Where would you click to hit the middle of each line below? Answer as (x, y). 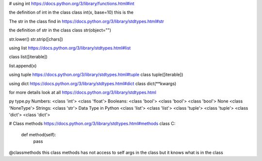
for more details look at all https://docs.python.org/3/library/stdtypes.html (82, 92)
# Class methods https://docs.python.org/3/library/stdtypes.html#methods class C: (92, 124)
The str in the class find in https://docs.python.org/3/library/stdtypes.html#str (87, 21)
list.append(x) (23, 66)
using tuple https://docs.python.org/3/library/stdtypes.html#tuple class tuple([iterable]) (96, 74)
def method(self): (39, 134)
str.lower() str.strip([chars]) (36, 39)
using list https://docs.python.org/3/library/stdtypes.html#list (70, 48)
